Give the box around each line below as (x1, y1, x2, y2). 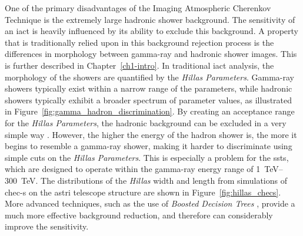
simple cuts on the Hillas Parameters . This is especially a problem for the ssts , (5, 151, 289, 163)
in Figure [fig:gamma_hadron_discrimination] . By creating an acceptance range (5, 105, 295, 117)
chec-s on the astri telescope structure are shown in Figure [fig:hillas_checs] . (5, 186, 281, 198)
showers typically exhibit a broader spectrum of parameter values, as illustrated (5, 93, 292, 106)
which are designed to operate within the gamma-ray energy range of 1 (5, 163, 261, 175)
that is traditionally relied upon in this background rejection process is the (5, 36, 274, 48)
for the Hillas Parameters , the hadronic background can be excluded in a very (5, 116, 287, 129)
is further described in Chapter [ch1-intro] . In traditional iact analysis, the (5, 59, 274, 71)
